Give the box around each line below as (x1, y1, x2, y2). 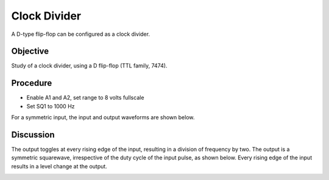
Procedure (11, 78, 52, 88)
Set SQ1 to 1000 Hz (26, 102, 76, 109)
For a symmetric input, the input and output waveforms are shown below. (11, 114, 195, 121)
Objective (11, 46, 49, 57)
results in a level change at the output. (11, 162, 108, 170)
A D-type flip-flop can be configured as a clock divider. (11, 30, 150, 38)
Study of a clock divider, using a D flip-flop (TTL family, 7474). (11, 62, 168, 69)
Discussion (11, 130, 55, 140)
